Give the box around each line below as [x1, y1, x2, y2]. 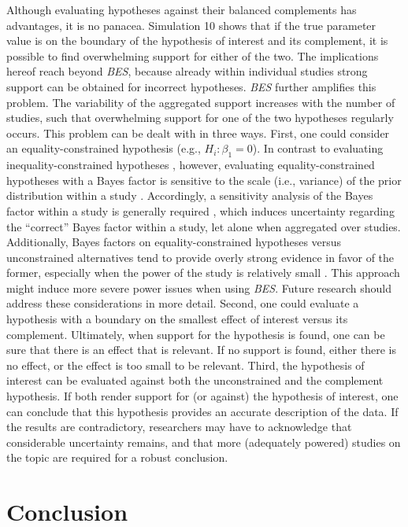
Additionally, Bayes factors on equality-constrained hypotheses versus [6, 234, 342, 250]
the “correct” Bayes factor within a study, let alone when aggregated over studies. [6, 218, 401, 234]
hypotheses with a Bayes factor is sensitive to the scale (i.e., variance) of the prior [6, 171, 402, 188]
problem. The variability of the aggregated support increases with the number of [6, 94, 395, 110]
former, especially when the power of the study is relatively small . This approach [6, 264, 400, 281]
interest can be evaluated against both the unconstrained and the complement [6, 372, 384, 389]
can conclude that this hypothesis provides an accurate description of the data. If [6, 403, 399, 419]
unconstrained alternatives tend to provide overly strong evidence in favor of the [6, 249, 395, 265]
